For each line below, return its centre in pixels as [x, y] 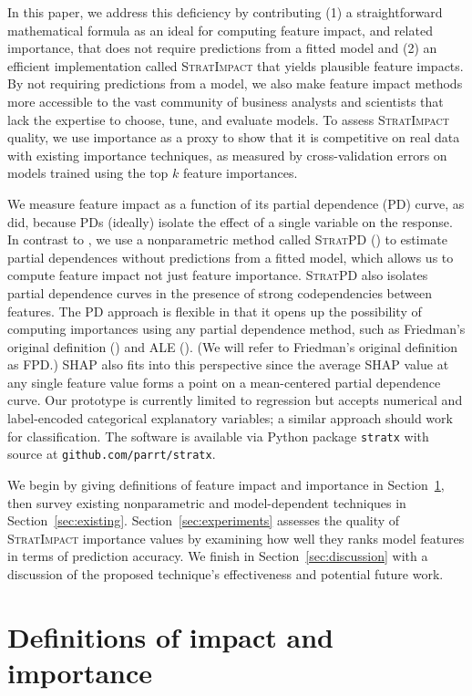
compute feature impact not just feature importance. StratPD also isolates [218, 275]
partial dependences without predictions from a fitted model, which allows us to [231, 257]
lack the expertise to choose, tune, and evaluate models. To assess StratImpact [229, 119]
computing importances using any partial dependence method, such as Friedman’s [236, 329]
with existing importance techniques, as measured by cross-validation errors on [227, 155]
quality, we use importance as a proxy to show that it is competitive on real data [234, 137]
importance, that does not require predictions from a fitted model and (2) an [222, 48]
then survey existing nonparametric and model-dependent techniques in [207, 502]
